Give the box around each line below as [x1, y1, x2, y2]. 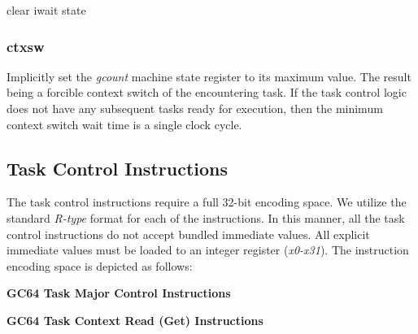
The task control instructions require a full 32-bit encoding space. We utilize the [7, 193, 407, 210]
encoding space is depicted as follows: [7, 257, 193, 274]
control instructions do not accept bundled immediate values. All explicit [7, 225, 370, 242]
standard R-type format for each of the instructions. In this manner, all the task [7, 209, 405, 226]
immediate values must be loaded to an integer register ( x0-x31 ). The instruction [7, 241, 409, 258]
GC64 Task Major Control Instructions [7, 284, 231, 301]
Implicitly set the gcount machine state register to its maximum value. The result [7, 67, 411, 85]
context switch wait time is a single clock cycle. [7, 115, 242, 132]
